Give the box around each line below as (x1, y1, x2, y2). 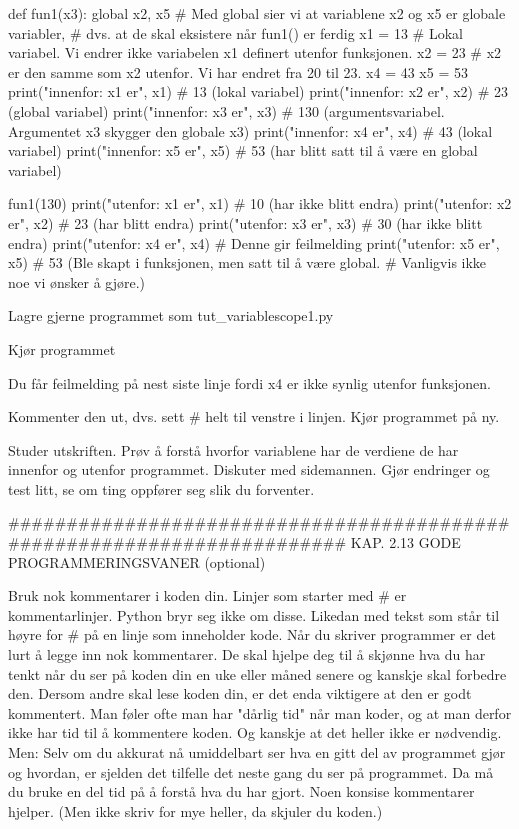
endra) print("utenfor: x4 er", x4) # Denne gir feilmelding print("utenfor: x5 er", (8, 232, 500, 253)
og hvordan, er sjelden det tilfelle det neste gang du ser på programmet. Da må (8, 761, 494, 782)
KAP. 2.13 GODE (350, 532, 461, 553)
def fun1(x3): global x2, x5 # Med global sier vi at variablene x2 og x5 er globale (8, 3, 506, 23)
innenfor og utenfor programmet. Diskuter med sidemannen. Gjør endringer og (8, 459, 490, 480)
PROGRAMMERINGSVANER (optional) (8, 551, 266, 572)
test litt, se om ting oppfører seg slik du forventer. (8, 478, 315, 499)
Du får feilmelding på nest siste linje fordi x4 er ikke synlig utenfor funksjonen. (8, 372, 492, 393)
